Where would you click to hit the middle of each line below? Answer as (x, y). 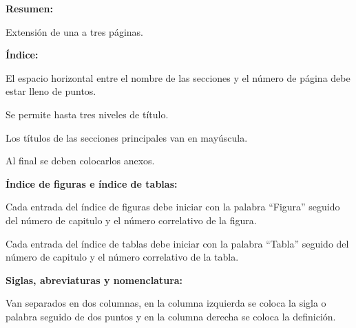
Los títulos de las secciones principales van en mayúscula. (127, 137)
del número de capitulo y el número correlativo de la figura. (131, 220)
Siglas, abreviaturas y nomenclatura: (94, 280)
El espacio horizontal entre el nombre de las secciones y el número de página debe (178, 77)
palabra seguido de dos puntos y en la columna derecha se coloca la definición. (171, 316)
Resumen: (29, 8)
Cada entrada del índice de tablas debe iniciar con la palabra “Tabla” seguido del (177, 243)
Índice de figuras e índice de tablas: (92, 183)
